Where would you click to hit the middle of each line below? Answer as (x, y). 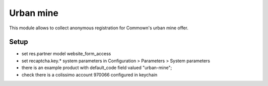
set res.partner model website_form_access (66, 54)
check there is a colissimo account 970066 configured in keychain (90, 75)
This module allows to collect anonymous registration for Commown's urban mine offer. (99, 28)
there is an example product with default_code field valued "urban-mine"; (97, 68)
